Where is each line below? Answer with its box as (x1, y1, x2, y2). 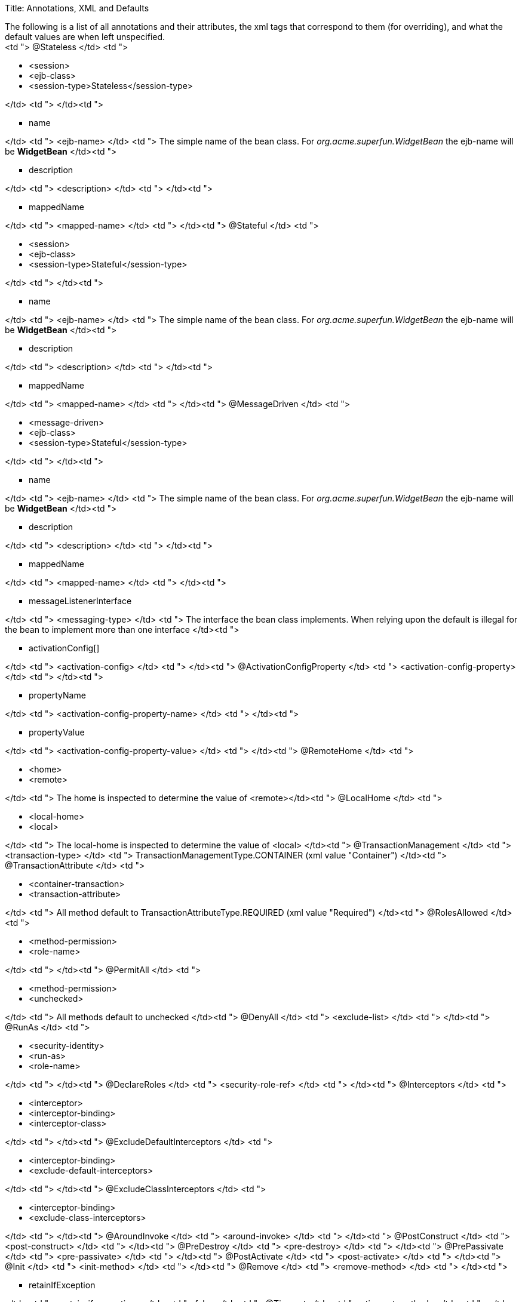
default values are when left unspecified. (5, 32, 165, 42)
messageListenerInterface (29, 596, 132, 606)
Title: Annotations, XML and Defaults (5, 3, 149, 13)
